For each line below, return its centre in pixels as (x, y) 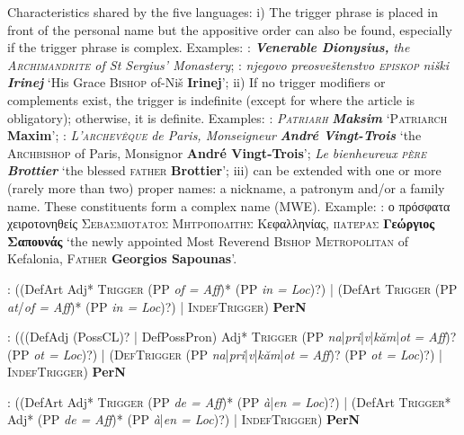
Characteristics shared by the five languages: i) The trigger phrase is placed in (223, 12)
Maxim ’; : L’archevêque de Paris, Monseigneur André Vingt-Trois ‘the (214, 135)
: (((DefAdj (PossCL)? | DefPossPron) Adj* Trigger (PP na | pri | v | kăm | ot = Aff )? (232, 337)
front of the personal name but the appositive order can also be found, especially (230, 29)
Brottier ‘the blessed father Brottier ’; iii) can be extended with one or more (224, 170)
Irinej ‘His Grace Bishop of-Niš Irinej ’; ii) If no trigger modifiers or (196, 82)
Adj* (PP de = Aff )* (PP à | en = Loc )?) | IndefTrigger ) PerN (184, 419)
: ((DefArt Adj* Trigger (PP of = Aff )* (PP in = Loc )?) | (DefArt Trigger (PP (232, 288)
